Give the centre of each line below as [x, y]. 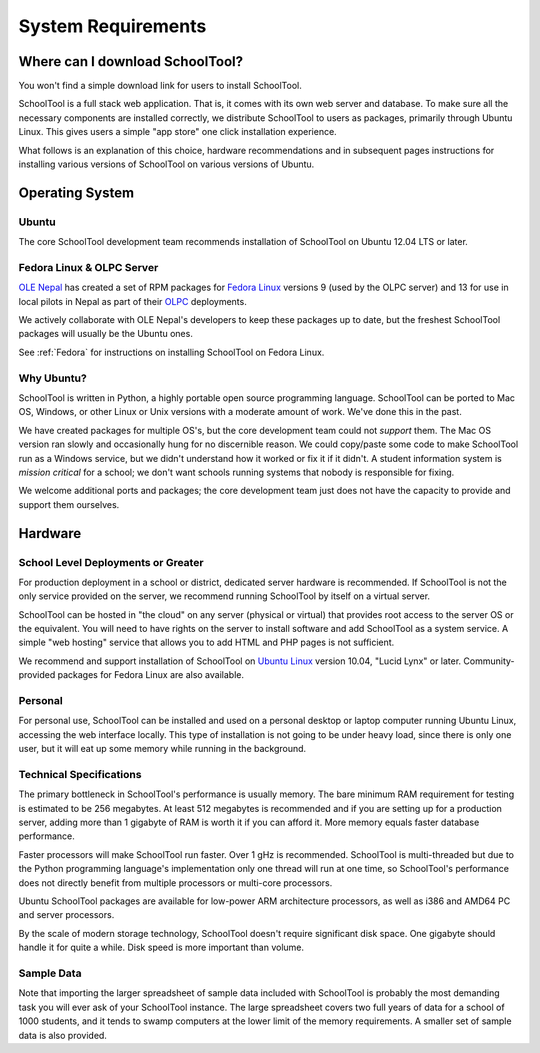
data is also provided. [62, 1035]
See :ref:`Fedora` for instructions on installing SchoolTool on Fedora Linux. [171, 352]
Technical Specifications [80, 774]
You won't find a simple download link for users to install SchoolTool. [160, 86]
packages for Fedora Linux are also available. [151, 675]
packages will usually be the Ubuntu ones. [106, 334]
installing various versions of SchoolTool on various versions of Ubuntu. [166, 164]
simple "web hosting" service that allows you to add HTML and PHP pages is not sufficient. [206, 642]
